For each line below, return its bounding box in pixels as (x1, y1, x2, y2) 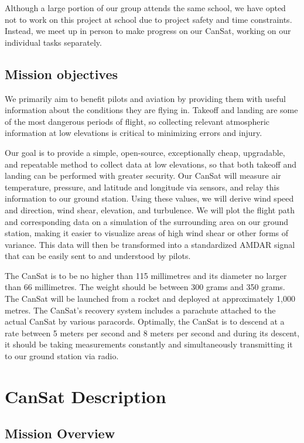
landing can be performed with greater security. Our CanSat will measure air (5, 169, 281, 182)
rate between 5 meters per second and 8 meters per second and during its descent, (5, 326, 300, 339)
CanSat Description (5, 384, 166, 408)
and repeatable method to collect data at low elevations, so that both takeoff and (5, 158, 296, 170)
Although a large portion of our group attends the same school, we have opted (5, 2, 286, 13)
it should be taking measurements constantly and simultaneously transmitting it (5, 338, 293, 350)
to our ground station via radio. (5, 350, 119, 362)
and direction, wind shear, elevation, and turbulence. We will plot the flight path (5, 203, 295, 216)
